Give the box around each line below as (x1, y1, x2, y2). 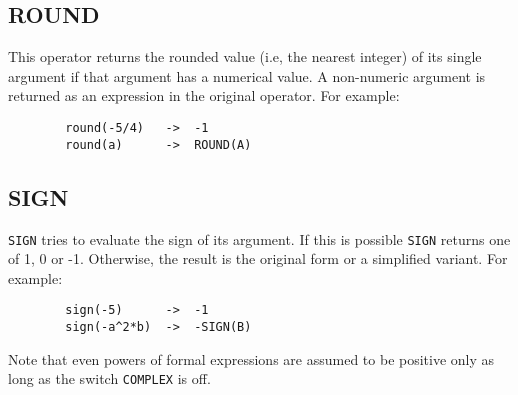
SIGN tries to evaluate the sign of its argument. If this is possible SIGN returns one (8, 228, 511, 249)
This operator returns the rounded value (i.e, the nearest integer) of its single (8, 46, 482, 67)
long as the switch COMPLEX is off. (8, 368, 211, 389)
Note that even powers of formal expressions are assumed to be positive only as (8, 348, 495, 369)
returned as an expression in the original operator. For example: (8, 85, 400, 106)
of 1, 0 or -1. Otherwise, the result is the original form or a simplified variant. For (8, 248, 508, 269)
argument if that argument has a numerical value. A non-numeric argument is (8, 65, 486, 86)
